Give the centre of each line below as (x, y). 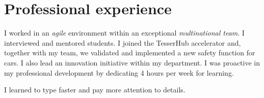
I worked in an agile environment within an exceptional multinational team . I (124, 33)
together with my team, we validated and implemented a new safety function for (130, 53)
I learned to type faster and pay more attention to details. (95, 90)
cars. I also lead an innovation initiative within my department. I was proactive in (132, 62)
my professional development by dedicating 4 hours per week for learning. (119, 72)
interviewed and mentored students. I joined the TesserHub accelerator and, (123, 42)
